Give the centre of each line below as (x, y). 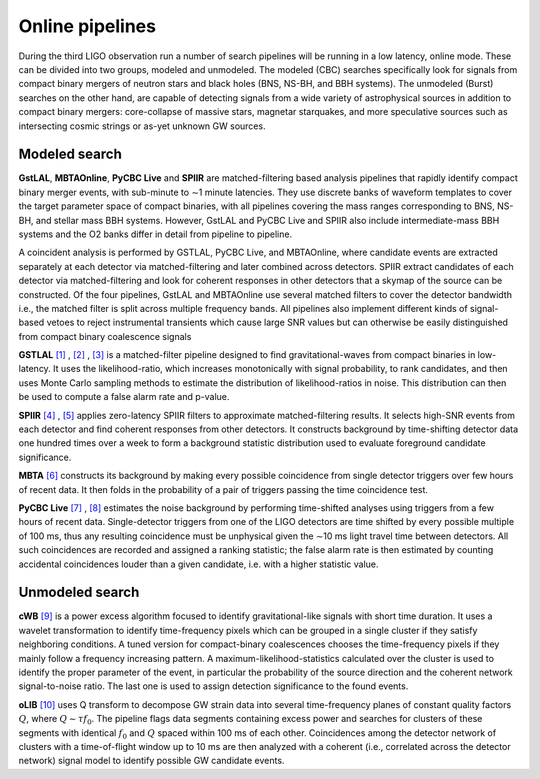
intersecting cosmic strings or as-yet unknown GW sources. (142, 126)
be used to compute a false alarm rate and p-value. (124, 397)
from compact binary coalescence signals (105, 336)
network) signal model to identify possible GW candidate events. (151, 761)
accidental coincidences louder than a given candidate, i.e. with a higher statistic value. (198, 564)
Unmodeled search (79, 592)
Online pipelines (87, 26)
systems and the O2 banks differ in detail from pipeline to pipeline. (155, 234)
